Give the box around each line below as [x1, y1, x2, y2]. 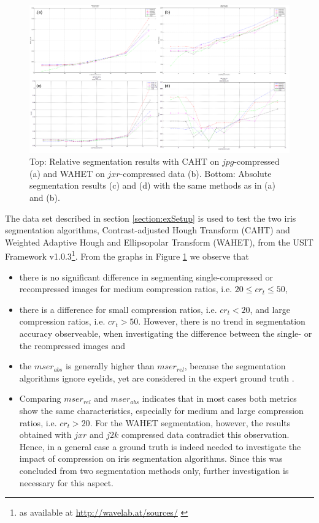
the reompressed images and [19, 339, 125, 352]
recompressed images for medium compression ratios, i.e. [19, 282, 233, 295]
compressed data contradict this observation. [121, 428, 290, 441]
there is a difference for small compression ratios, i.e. [19, 303, 217, 315]
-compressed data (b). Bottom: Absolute [120, 167, 272, 179]
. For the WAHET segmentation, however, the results [90, 416, 291, 429]
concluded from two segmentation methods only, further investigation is [19, 464, 289, 476]
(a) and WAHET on [29, 167, 105, 179]
